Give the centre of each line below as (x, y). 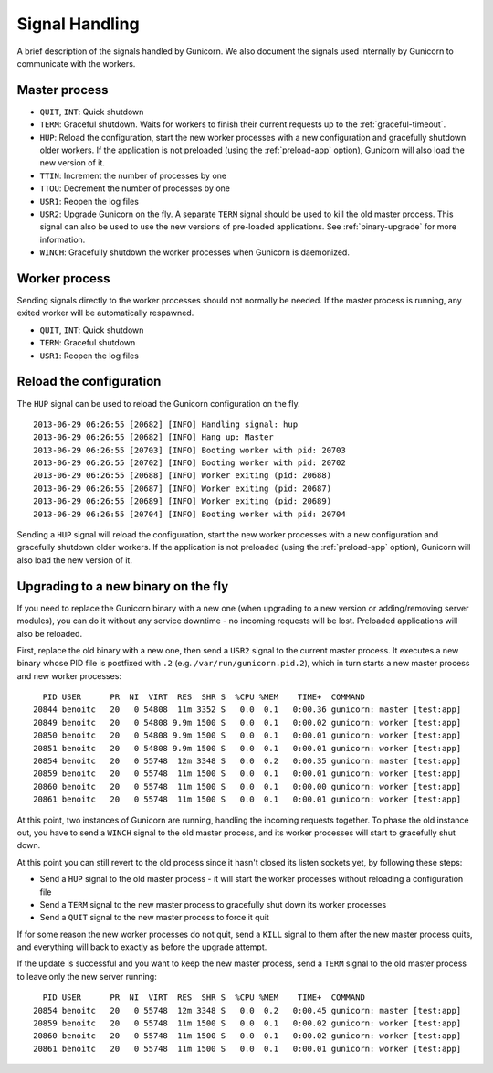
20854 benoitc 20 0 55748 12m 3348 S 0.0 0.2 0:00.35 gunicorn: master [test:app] (247, 761)
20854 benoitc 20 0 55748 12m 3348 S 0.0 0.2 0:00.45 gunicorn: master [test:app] (247, 1010)
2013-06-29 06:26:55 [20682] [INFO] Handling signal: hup (166, 424)
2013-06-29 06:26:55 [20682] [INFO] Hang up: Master (153, 437)
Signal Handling (79, 24)
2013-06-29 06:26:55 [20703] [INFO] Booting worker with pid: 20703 (189, 450)
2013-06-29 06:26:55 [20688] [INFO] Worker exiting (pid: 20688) (183, 476)
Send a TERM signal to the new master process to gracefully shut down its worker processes (213, 904)
